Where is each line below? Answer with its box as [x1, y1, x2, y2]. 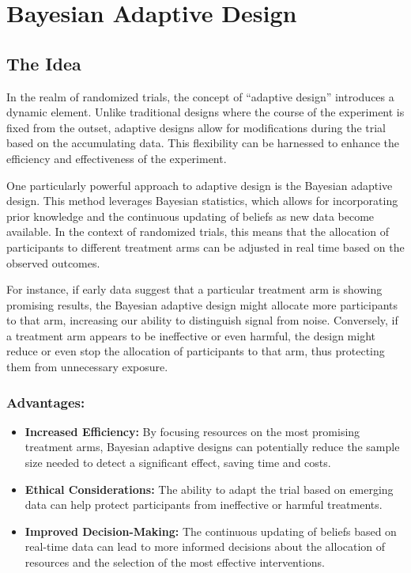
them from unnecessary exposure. [6, 359, 168, 375]
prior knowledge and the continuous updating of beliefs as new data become [6, 207, 375, 224]
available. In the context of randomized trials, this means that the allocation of [6, 223, 390, 240]
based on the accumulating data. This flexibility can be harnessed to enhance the [6, 135, 399, 151]
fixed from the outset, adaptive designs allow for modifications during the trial [6, 119, 386, 135]
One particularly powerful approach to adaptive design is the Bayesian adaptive [6, 176, 393, 193]
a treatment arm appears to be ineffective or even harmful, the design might [6, 327, 375, 343]
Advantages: [6, 392, 85, 412]
